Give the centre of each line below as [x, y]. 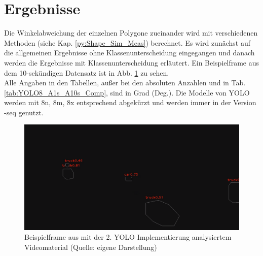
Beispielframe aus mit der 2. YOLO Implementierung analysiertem [128, 237]
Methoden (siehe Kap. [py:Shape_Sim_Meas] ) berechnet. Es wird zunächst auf [127, 42]
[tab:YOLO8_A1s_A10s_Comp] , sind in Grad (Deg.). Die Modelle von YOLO [127, 92]
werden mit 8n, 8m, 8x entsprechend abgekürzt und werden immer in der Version [130, 102]
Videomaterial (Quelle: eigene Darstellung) [91, 247]
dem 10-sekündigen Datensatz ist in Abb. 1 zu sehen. [87, 72]
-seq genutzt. [24, 112]
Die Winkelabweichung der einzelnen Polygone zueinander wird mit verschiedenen [131, 33]
